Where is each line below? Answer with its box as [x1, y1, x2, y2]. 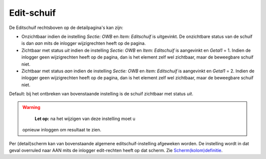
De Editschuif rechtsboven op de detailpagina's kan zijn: [9, 25, 123, 31]
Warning [22, 104, 40, 110]
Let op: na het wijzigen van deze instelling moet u [34, 116, 135, 122]
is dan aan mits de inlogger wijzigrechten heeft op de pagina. [21, 40, 146, 46]
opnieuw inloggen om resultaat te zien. [22, 127, 101, 133]
